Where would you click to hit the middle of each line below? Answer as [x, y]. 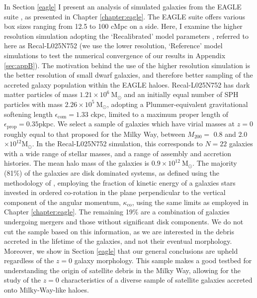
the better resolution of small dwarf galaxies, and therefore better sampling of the [128, 75]
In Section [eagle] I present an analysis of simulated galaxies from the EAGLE [123, 6]
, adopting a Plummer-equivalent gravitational [177, 104]
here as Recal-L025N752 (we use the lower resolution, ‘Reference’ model [113, 46]
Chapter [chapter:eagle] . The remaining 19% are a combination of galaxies [117, 212]
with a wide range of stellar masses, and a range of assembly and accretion [118, 153]
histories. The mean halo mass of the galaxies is [77, 163]
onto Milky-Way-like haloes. [46, 290]
